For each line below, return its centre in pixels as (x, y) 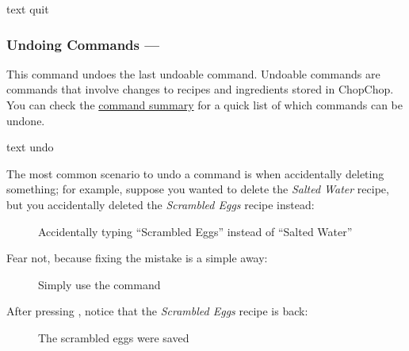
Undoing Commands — (83, 44)
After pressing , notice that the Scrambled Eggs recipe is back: (157, 311)
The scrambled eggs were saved (114, 337)
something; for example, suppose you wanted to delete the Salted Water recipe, (198, 189)
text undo (30, 147)
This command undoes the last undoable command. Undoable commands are (193, 73)
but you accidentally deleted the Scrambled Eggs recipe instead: (161, 204)
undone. (26, 120)
